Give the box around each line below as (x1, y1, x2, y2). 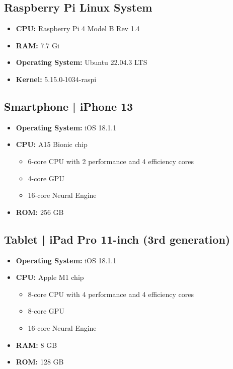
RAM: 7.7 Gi (16, 40, 59, 50)
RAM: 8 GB (16, 339, 57, 350)
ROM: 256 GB (16, 206, 64, 217)
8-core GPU (28, 306, 64, 316)
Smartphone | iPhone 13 (4, 98, 133, 114)
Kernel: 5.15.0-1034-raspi (16, 73, 97, 84)
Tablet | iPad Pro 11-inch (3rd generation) (4, 231, 230, 247)
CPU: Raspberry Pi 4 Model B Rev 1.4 (16, 23, 140, 34)
